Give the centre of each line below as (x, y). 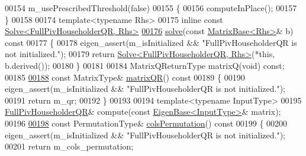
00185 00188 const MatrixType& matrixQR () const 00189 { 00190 (125, 77)
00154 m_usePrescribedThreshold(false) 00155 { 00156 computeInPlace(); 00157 (151, 8)
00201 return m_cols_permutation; (69, 146)
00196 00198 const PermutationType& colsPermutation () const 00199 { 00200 (146, 123)
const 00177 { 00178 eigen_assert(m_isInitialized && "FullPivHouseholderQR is (151, 42)
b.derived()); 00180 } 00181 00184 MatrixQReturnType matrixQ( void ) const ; (145, 65)
